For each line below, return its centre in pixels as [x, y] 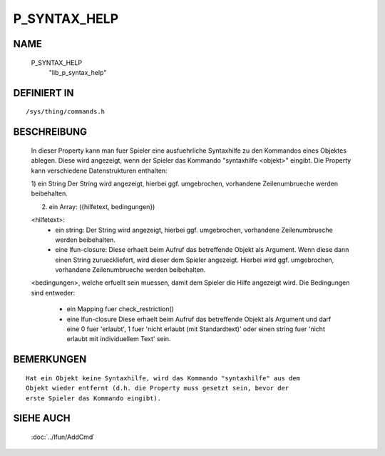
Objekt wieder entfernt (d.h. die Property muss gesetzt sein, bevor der [158, 388]
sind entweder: [53, 293]
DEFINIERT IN [43, 93]
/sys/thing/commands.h [66, 112]
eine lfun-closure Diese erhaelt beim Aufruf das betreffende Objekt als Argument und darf [199, 319]
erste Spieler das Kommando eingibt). [94, 398]
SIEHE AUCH [42, 419]
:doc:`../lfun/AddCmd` [63, 437]
